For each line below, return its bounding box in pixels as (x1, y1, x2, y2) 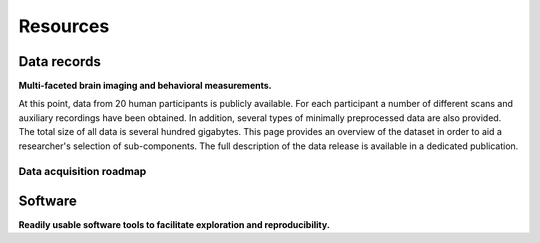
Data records (18, 53, 102, 70)
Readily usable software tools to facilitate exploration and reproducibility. (18, 219, 330, 231)
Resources (18, 15, 110, 37)
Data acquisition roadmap (18, 165, 147, 179)
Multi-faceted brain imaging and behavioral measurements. (18, 80, 272, 92)
